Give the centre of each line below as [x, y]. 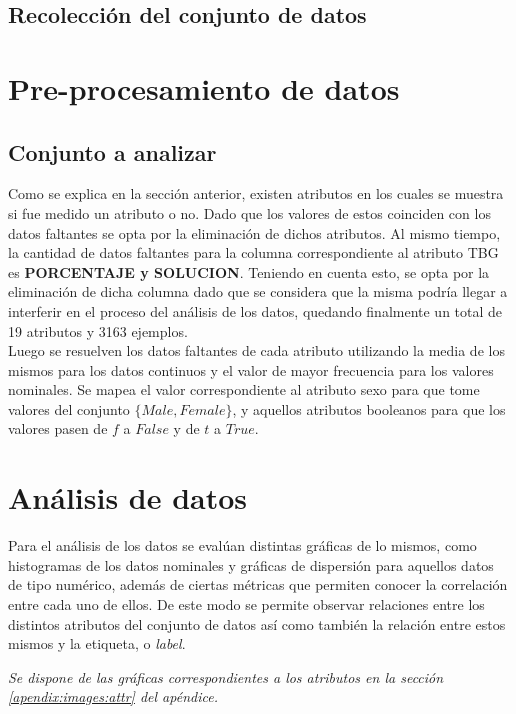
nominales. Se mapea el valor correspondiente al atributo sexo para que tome [244, 389]
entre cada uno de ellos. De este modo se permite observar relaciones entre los [246, 603]
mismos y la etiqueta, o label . [97, 643]
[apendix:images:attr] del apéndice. [113, 696]
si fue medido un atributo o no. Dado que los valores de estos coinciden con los [249, 212]
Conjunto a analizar [112, 151]
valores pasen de [58, 428]
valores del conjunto [69, 408]
